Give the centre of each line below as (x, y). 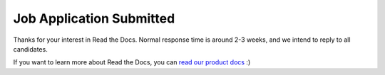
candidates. (30, 49)
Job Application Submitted (94, 18)
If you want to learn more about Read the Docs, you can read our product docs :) (132, 62)
